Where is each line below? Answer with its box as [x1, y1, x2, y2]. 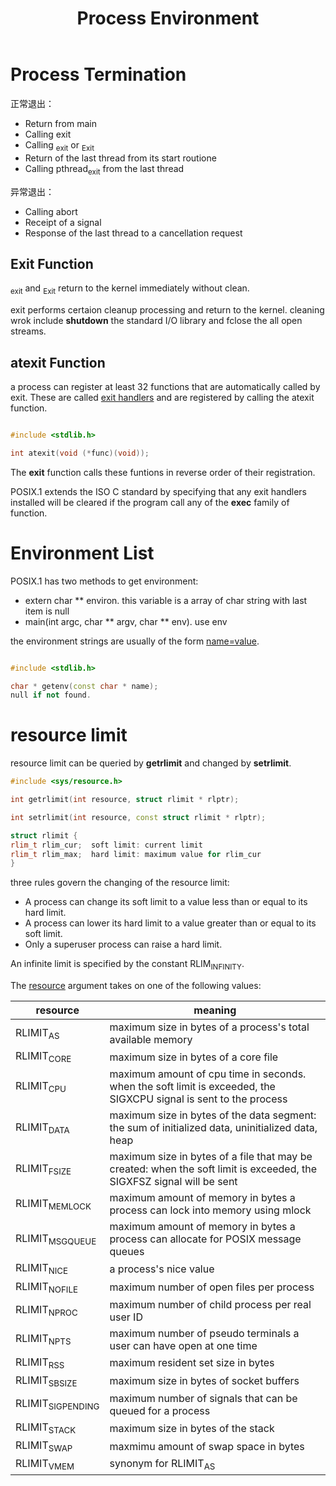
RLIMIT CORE [15, 1049, 72, 1065]
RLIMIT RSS [15, 1355, 65, 1371]
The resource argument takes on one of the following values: [10, 980, 262, 992]
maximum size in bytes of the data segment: [109, 1108, 317, 1122]
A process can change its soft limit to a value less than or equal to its [24, 896, 308, 908]
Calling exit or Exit [24, 138, 95, 153]
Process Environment [76, 7, 260, 30]
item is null [24, 605, 70, 617]
